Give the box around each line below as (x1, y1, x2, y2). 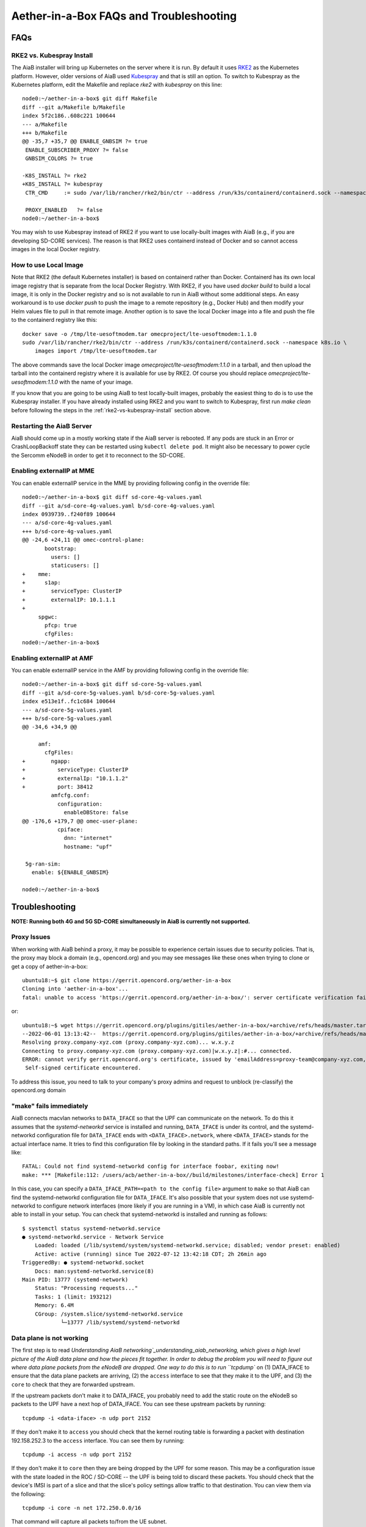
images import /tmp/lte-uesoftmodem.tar (34, 348, 158, 354)
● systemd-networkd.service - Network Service (22, 1234, 164, 1241)
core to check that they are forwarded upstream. (11, 1380, 135, 1388)
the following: (11, 1490, 46, 1498)
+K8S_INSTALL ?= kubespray (22, 181, 103, 188)
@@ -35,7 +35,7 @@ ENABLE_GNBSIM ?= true (22, 138, 148, 145)
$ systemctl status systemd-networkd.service (22, 1225, 161, 1232)
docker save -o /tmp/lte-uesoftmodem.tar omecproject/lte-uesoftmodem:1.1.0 (22, 330, 257, 337)
